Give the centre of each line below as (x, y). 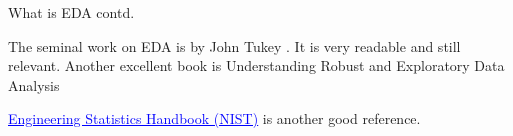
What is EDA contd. (71, 12)
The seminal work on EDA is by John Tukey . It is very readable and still (234, 45)
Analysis (34, 84)
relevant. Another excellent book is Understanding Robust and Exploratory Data (256, 65)
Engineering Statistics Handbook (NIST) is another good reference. (214, 118)
